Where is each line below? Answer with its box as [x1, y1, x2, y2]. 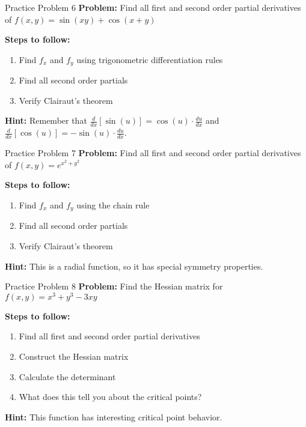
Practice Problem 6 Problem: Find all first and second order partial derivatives [5, 1, 301, 13]
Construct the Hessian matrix [19, 350, 129, 362]
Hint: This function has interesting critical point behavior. [5, 410, 222, 423]
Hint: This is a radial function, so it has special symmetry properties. [5, 259, 263, 272]
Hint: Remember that [5, 114, 87, 127]
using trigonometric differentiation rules [76, 53, 223, 65]
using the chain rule [76, 198, 150, 211]
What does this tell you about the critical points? [19, 390, 202, 403]
